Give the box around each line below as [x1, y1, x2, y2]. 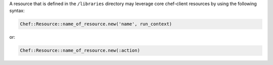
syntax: [9, 8, 25, 14]
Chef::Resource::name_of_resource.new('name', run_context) [20, 21, 172, 27]
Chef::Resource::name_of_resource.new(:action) [20, 48, 140, 53]
